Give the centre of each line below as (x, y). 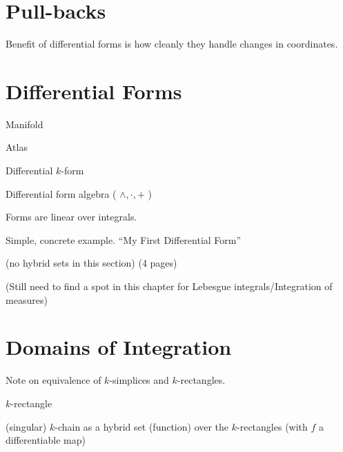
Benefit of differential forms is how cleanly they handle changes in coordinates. (172, 44)
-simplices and (139, 380)
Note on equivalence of (53, 380)
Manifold (24, 124)
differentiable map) (46, 440)
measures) (27, 299)
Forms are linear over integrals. (71, 217)
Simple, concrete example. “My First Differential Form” (124, 239)
